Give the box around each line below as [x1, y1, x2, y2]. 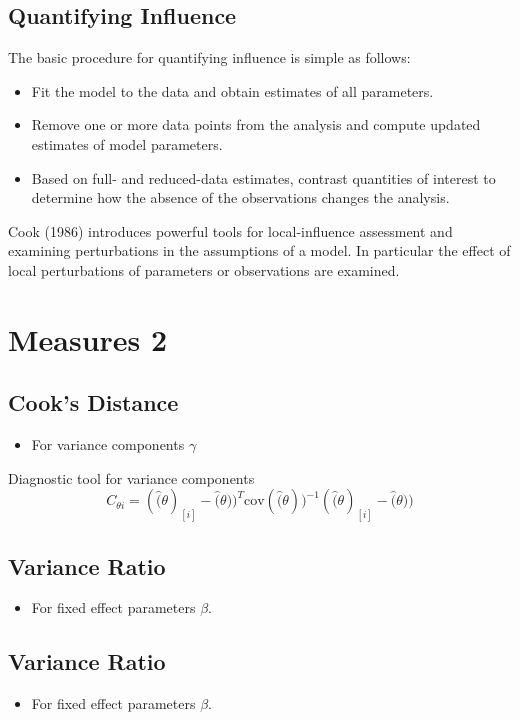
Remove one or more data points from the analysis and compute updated [31, 114, 481, 135]
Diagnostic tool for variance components [8, 467, 255, 488]
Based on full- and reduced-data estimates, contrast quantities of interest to [31, 167, 496, 188]
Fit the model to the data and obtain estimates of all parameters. [31, 80, 434, 101]
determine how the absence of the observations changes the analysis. [31, 187, 450, 208]
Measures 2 [8, 318, 168, 359]
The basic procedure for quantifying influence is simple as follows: [8, 47, 411, 68]
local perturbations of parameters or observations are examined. [8, 259, 400, 280]
